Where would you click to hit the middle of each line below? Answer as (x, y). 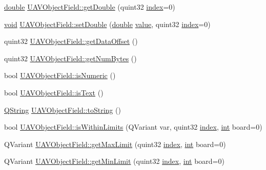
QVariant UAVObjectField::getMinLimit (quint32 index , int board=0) (114, 161)
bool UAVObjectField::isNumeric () (60, 75)
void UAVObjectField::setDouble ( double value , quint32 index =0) (107, 24)
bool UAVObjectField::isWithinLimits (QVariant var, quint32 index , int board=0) (133, 127)
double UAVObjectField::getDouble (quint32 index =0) (90, 7)
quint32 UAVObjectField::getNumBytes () (70, 58)
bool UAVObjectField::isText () (54, 92)
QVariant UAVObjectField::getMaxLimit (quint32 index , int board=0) (115, 144)
